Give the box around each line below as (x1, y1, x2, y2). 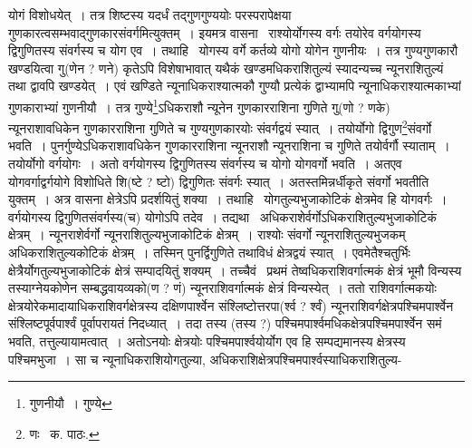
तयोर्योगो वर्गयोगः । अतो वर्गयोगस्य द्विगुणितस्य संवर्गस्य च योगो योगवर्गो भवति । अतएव (8, 154, 402, 173)
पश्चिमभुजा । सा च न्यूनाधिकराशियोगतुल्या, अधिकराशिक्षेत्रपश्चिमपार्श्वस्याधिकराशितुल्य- (8, 349, 402, 368)
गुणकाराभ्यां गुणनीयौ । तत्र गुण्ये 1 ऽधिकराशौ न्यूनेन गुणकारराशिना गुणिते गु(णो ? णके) (8, 94, 390, 116)
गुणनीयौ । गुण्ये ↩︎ (29, 394, 112, 413)
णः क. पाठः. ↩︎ (29, 424, 100, 443)
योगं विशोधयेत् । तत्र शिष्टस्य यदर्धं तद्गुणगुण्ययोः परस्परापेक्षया (8, 5, 292, 24)
